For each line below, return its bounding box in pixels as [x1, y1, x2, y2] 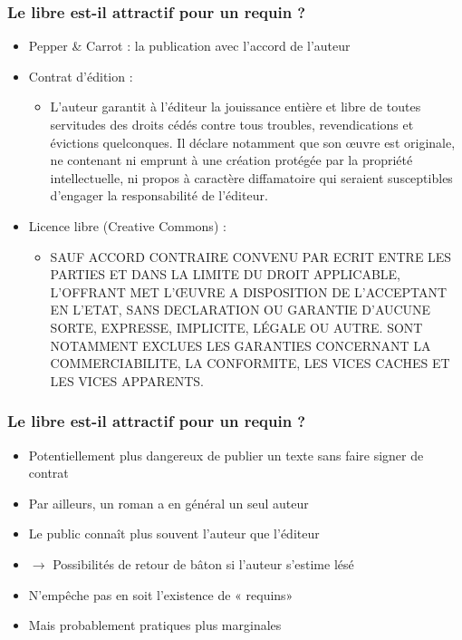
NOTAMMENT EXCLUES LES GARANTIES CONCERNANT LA [50, 335, 431, 354]
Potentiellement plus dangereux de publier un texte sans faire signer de [28, 445, 424, 464]
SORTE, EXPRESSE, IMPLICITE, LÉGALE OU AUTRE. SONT [50, 317, 423, 336]
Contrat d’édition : [28, 66, 133, 85]
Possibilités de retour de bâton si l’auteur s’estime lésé [53, 554, 354, 573]
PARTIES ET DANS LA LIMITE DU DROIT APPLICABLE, [50, 265, 400, 284]
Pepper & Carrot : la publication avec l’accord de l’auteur [28, 36, 351, 55]
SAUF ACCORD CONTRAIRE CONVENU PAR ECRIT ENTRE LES [50, 247, 452, 266]
